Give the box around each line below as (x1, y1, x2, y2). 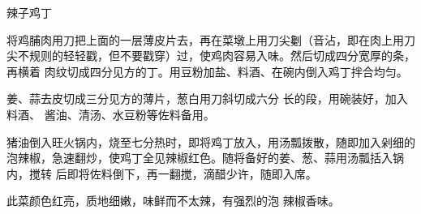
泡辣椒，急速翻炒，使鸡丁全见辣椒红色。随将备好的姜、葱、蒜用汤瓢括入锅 (6, 149, 404, 166)
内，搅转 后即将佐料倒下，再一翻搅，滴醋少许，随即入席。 (6, 165, 317, 182)
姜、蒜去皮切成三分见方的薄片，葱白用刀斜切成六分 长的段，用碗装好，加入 (6, 90, 408, 107)
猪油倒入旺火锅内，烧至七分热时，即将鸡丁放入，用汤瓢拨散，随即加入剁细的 (6, 133, 415, 150)
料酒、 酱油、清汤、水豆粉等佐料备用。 (6, 105, 215, 122)
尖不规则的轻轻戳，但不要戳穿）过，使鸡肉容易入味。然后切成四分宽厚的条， (6, 47, 415, 64)
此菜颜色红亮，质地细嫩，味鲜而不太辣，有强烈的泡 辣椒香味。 (6, 192, 340, 209)
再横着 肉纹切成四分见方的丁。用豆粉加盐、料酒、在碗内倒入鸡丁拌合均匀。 (6, 62, 408, 79)
